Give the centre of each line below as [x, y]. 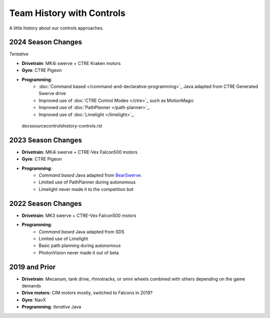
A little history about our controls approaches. [56, 28]
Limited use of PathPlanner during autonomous [87, 182]
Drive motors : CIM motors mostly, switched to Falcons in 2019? [87, 293]
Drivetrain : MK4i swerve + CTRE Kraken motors [71, 63]
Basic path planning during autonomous [80, 245]
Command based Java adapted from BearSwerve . [90, 175]
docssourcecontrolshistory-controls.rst [62, 125]
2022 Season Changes [45, 203]
